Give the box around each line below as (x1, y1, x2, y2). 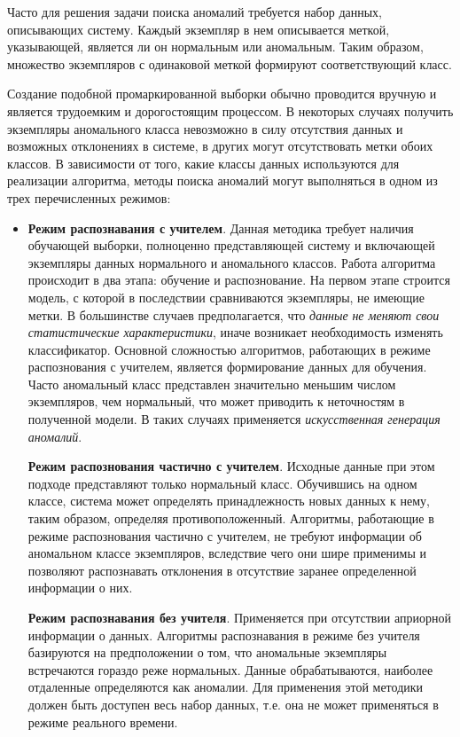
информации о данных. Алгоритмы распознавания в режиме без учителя (27, 625, 420, 644)
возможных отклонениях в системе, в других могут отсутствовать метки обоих (7, 137, 433, 155)
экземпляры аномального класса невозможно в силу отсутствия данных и (7, 119, 403, 137)
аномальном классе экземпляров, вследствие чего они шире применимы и (27, 544, 427, 562)
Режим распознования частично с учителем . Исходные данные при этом (27, 457, 435, 475)
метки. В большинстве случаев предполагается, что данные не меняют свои (27, 305, 440, 324)
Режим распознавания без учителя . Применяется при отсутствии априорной (27, 608, 452, 626)
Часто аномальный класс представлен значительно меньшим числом (27, 374, 396, 393)
